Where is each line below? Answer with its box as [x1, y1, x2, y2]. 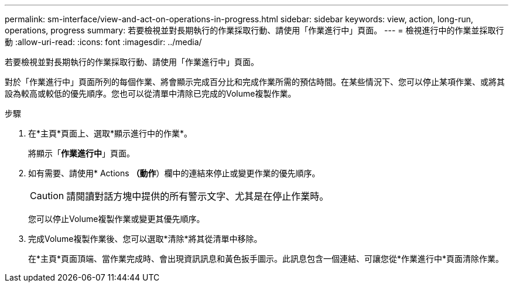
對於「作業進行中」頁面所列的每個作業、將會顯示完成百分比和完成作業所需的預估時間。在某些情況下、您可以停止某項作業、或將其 [5, 77, 505, 87]
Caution [30, 190, 64, 201]
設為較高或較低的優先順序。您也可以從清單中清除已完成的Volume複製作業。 [5, 88, 296, 98]
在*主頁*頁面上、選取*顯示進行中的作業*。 [28, 128, 193, 138]
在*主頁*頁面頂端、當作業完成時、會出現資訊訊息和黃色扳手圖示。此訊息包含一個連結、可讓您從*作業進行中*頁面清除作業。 [28, 254, 504, 264]
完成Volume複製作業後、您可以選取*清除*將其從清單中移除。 [28, 234, 262, 244]
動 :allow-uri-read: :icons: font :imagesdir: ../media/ [5, 37, 202, 47]
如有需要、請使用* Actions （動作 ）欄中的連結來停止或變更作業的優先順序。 [28, 168, 320, 178]
